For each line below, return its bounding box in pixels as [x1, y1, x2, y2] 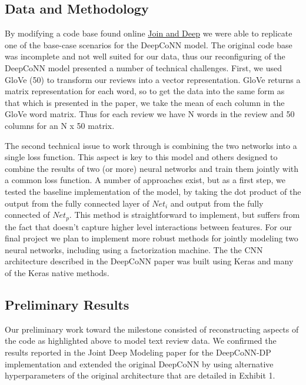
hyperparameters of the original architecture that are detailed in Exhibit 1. [5, 369, 275, 381]
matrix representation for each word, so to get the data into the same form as [5, 85, 285, 97]
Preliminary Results [5, 295, 129, 313]
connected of [5, 208, 50, 221]
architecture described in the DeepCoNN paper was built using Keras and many [5, 255, 294, 267]
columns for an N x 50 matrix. [5, 119, 115, 131]
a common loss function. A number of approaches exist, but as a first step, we [5, 174, 286, 186]
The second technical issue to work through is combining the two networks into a [5, 139, 297, 151]
